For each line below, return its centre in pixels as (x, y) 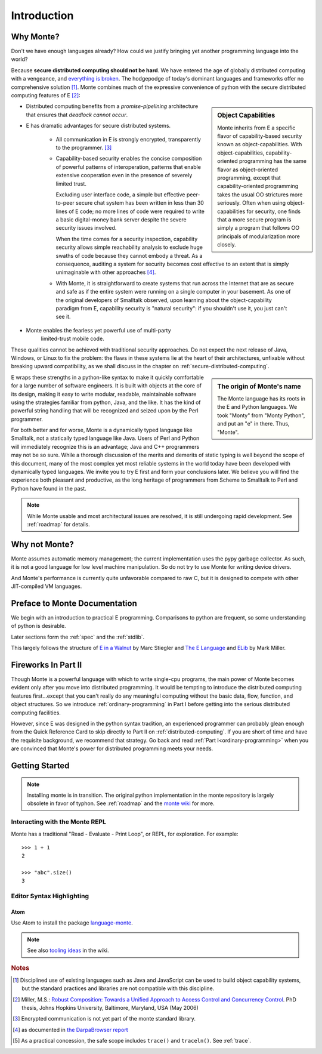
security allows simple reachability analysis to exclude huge (129, 247)
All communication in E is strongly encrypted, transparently (128, 139)
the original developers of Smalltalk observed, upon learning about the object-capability (164, 300)
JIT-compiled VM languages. (47, 586)
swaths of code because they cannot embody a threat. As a (129, 255)
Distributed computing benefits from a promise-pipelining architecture (112, 106)
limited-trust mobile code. (72, 339)
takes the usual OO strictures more (260, 195)
